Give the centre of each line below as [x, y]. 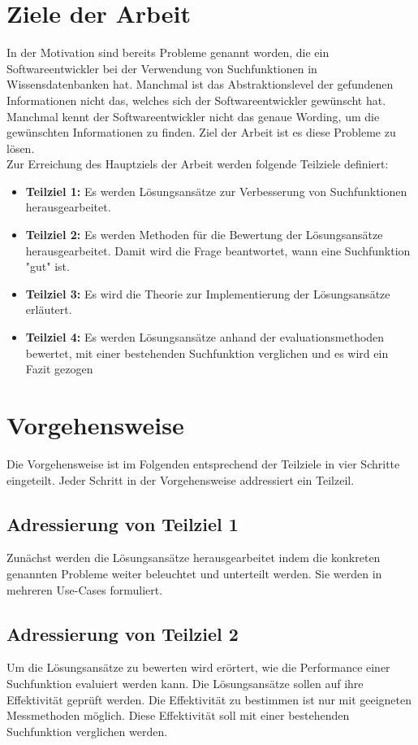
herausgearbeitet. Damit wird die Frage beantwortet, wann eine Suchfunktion [218, 250]
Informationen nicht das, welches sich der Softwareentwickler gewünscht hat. [196, 100]
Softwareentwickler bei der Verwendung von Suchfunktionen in [162, 68]
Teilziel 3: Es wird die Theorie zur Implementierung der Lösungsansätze [208, 293]
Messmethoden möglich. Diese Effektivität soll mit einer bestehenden [178, 715]
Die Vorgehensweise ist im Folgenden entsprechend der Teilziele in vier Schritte [203, 463]
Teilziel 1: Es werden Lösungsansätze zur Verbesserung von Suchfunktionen [216, 191]
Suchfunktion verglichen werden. [87, 731]
